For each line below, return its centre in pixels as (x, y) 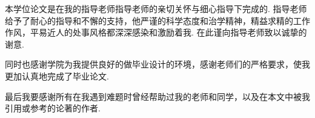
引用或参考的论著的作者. (53, 108)
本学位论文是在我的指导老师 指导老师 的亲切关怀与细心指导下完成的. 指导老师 (156, 8)
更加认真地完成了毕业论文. (57, 76)
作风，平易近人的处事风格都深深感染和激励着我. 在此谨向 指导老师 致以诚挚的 (156, 32)
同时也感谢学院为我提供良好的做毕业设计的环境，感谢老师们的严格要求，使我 (157, 64)
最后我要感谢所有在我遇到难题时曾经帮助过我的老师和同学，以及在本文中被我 (157, 96)
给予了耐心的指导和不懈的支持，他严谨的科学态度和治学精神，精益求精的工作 (157, 20)
